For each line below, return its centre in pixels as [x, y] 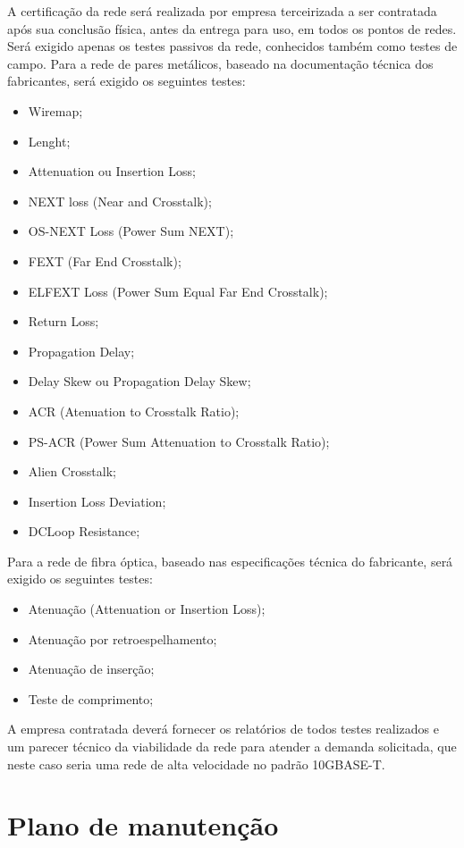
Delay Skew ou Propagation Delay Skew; [139, 381]
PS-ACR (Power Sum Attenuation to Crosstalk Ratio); [179, 441]
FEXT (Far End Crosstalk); [105, 260]
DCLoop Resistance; [84, 531]
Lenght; [49, 141]
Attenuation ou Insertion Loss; [112, 171]
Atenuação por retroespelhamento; [122, 638]
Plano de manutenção [143, 825]
